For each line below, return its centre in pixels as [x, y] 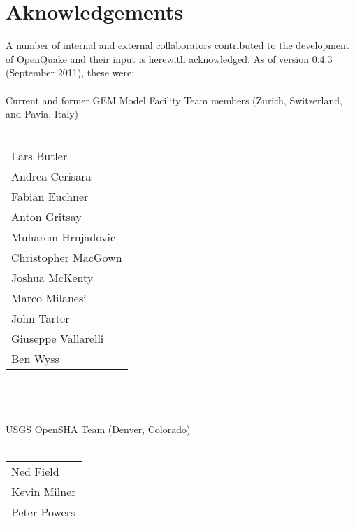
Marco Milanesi [49, 298]
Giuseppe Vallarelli [58, 339]
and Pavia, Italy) [42, 114]
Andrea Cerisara [51, 176]
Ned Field [35, 472]
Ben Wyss [35, 359]
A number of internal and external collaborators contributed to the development [177, 45]
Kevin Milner [44, 492]
